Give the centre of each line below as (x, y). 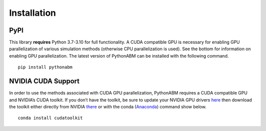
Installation (33, 13)
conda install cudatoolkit (50, 118)
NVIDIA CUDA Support (44, 81)
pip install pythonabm (45, 67)
